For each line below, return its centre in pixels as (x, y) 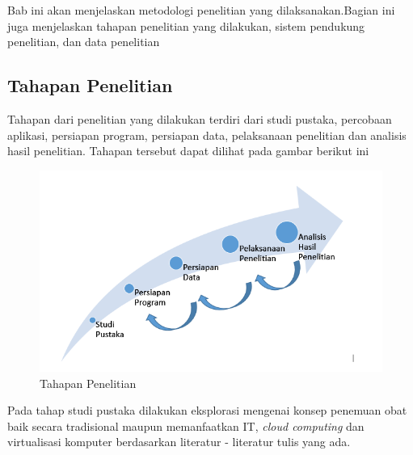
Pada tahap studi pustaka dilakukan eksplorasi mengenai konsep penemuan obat (207, 410)
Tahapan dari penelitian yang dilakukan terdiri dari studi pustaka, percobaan (200, 119)
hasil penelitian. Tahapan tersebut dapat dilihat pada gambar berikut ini (188, 151)
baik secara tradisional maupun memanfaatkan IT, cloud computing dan (186, 426)
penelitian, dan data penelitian (84, 42)
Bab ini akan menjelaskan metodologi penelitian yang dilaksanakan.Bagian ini (201, 10)
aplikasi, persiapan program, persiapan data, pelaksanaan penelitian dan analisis (207, 135)
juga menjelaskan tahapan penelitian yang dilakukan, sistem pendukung (186, 25)
